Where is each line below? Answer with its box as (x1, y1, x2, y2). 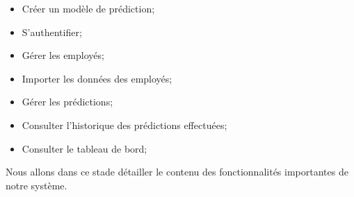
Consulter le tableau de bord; (22, 141, 147, 155)
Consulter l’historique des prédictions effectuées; (22, 117, 227, 132)
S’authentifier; (22, 24, 82, 39)
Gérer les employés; (22, 48, 104, 62)
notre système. (6, 178, 67, 192)
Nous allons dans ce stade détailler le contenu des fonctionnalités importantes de (6, 164, 348, 179)
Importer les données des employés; (22, 71, 172, 85)
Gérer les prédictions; (22, 94, 113, 109)
